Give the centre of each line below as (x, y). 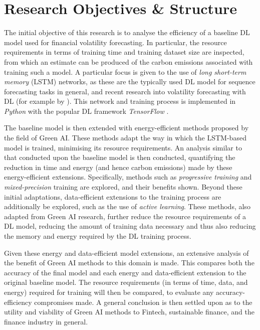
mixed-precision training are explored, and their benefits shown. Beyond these (123, 187)
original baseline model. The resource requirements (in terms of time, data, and (126, 282)
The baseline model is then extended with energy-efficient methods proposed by (126, 128)
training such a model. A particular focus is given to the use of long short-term (125, 71)
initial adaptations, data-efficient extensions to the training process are (113, 196)
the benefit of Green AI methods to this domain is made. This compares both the (129, 263)
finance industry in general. (46, 321)
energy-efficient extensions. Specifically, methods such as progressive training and (128, 177)
